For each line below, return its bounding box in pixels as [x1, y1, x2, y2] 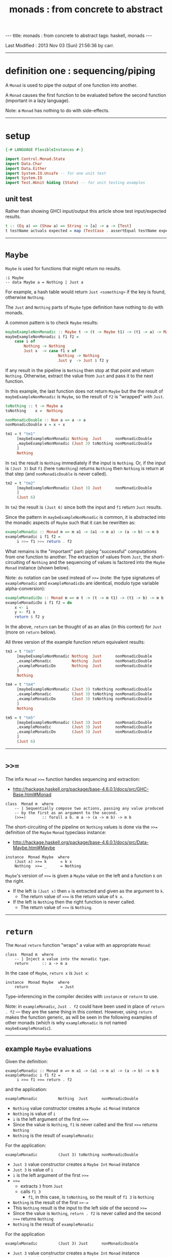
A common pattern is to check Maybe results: [5, 319, 99, 326]
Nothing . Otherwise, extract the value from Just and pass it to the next [5, 373, 154, 379]
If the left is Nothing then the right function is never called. [12, 899, 136, 905]
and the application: [5, 1086, 48, 1092]
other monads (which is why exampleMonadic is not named [5, 1019, 127, 1026]
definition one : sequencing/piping [5, 65, 156, 77]
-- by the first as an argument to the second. [14, 810, 118, 816]
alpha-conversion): [5, 585, 46, 592]
